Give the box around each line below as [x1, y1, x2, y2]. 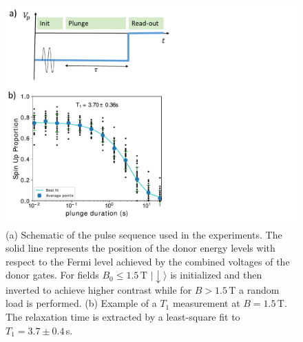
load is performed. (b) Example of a [6, 296, 157, 310]
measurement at [172, 296, 240, 310]
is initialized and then [170, 268, 262, 282]
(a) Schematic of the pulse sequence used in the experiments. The [6, 227, 282, 241]
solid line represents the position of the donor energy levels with [6, 241, 275, 255]
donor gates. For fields [6, 268, 99, 282]
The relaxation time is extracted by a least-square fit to [6, 310, 240, 324]
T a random [229, 282, 280, 296]
